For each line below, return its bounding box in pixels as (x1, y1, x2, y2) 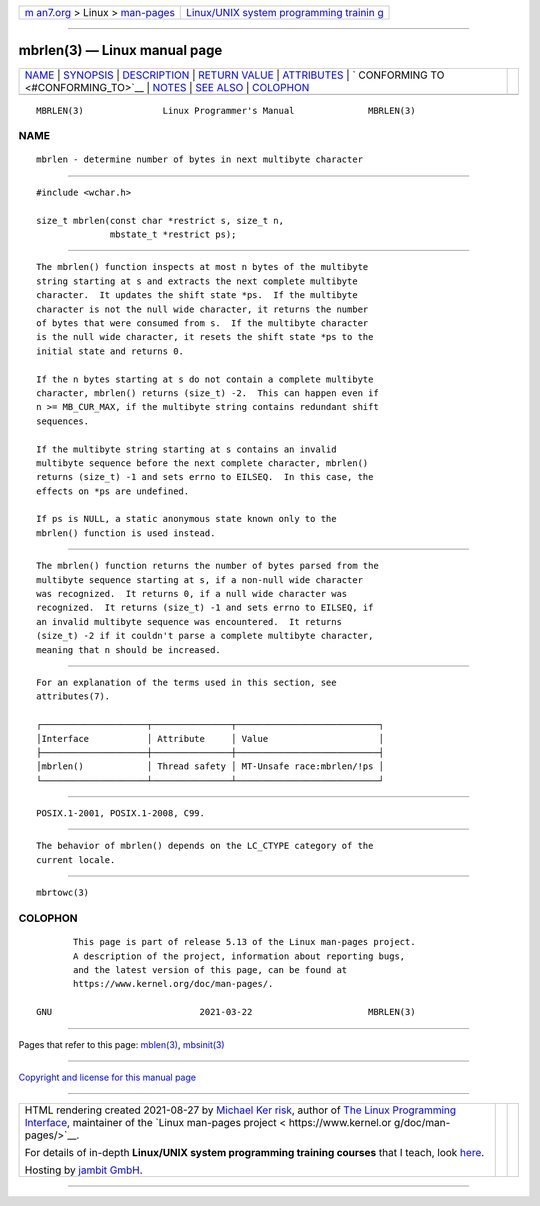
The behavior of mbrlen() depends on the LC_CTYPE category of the (36, 840, 374, 852)
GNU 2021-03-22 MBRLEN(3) (36, 1006, 416, 1018)
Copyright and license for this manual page (18, 1071, 197, 1083)
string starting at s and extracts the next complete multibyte (36, 275, 359, 287)
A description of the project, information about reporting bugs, (73, 950, 406, 962)
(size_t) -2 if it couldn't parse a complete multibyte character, (36, 630, 374, 642)
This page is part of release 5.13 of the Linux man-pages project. (73, 936, 416, 948)
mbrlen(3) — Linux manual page (18, 42, 223, 59)
